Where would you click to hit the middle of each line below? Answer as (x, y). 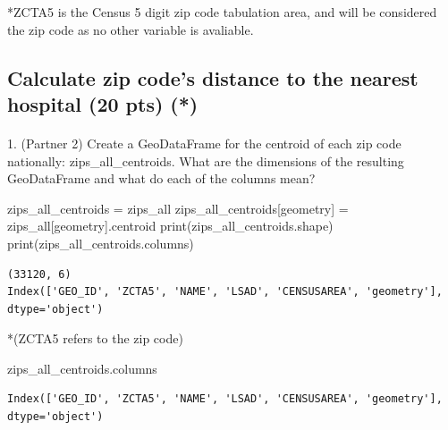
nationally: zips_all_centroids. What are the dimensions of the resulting (206, 160)
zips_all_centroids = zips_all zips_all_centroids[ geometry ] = (178, 208)
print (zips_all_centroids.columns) (101, 243)
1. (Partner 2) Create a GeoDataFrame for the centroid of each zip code (204, 143)
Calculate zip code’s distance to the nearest (213, 77)
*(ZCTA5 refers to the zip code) (95, 338)
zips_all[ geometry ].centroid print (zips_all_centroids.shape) (170, 226)
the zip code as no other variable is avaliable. (131, 29)
